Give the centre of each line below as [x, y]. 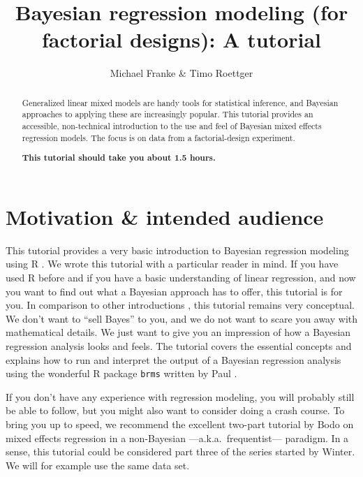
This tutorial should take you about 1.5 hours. [119, 158]
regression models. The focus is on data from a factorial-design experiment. [158, 137]
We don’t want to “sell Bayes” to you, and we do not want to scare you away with [181, 318]
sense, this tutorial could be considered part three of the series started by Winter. [180, 452]
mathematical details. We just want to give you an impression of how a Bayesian [178, 332]
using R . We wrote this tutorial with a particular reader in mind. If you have [172, 264]
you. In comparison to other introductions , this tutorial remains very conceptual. [180, 305]
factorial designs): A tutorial [181, 39]
